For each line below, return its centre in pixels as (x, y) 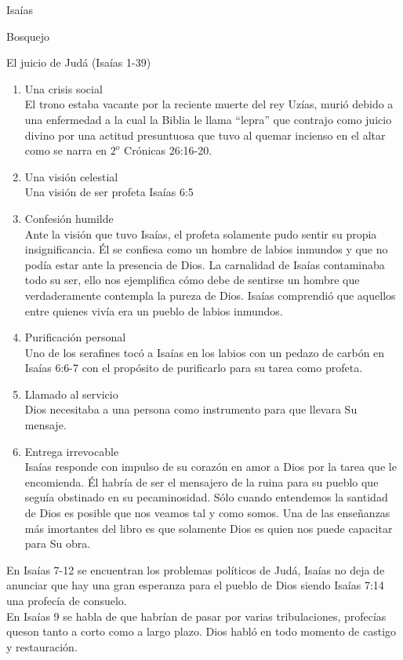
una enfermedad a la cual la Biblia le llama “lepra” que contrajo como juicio (208, 119)
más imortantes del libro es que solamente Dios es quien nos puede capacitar (209, 528)
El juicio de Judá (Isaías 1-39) (79, 62)
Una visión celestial (71, 176)
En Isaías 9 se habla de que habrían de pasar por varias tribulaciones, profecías (196, 616)
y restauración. (42, 646)
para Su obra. (58, 543)
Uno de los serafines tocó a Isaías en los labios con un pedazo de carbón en (205, 352)
